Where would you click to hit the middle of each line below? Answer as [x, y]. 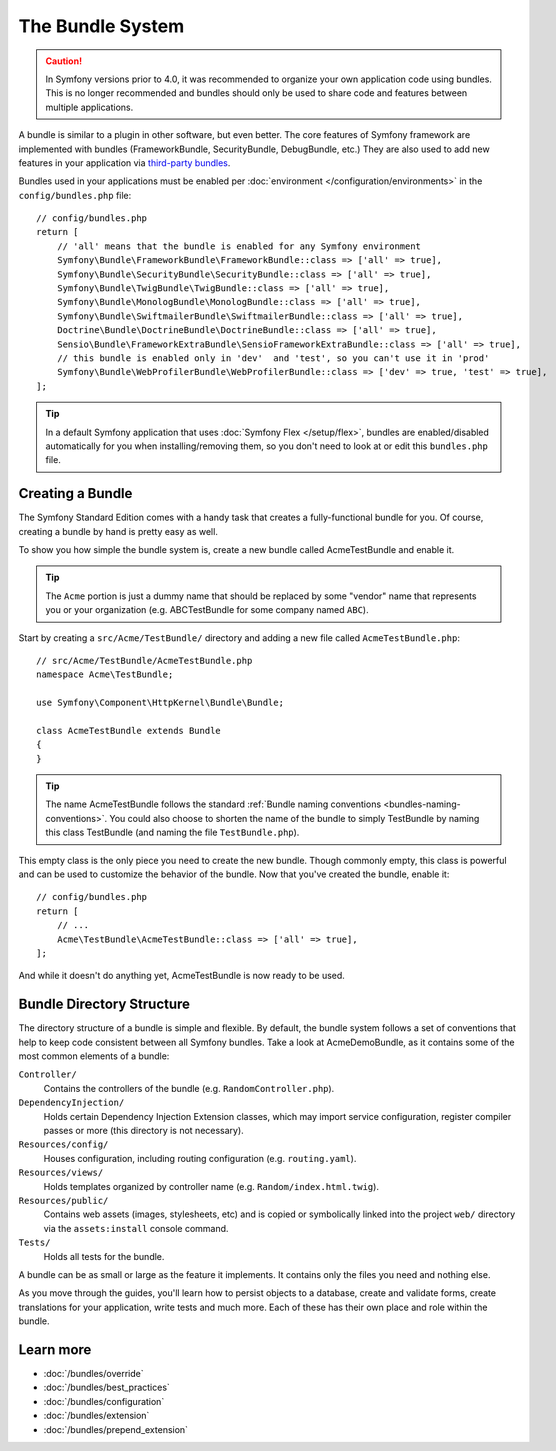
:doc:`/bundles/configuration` [104, 1401]
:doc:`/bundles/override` [93, 1373]
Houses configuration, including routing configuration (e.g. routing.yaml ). [200, 1158]
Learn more [55, 1349]
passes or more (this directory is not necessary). [143, 1131]
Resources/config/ [63, 1144]
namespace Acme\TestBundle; [105, 674]
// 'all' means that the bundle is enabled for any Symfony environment [239, 246]
